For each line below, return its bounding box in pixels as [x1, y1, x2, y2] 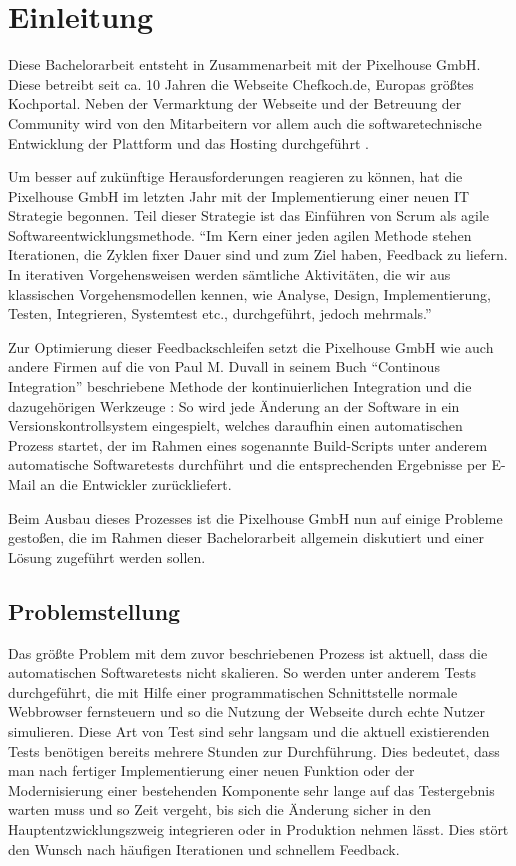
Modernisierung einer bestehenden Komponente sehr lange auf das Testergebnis [8, 779, 495, 800]
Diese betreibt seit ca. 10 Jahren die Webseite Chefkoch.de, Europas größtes [8, 73, 474, 94]
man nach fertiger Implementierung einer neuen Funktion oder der [8, 760, 415, 781]
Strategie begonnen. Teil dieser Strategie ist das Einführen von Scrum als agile [8, 205, 489, 226]
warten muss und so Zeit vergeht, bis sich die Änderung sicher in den [8, 799, 431, 820]
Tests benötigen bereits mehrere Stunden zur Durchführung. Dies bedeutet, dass [8, 740, 500, 761]
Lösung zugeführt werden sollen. [8, 546, 206, 567]
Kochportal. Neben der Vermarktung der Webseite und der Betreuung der [8, 93, 462, 114]
